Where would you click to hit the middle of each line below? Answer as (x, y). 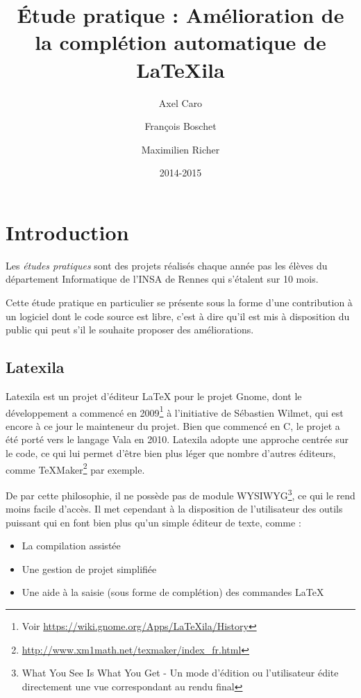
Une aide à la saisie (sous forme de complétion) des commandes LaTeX (173, 592)
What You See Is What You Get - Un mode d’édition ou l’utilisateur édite (180, 673)
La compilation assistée (71, 546)
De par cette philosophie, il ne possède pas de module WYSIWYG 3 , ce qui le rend (180, 494)
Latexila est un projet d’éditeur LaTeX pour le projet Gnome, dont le (154, 396)
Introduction (67, 232)
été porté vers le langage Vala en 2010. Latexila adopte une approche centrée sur (177, 439)
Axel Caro (180, 102)
